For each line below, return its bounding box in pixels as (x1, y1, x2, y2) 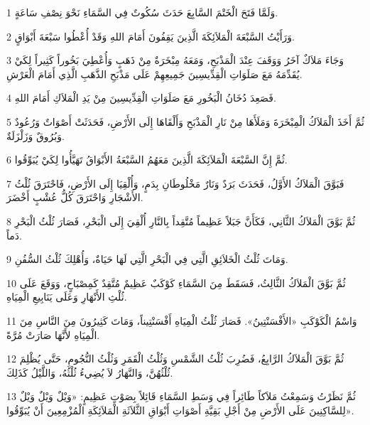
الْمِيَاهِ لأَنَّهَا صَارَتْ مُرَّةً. (6, 327, 100, 342)
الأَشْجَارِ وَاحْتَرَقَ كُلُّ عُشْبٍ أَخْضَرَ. (6, 190, 143, 205)
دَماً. (6, 227, 22, 242)
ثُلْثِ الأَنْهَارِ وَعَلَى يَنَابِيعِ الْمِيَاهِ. (6, 289, 127, 304)
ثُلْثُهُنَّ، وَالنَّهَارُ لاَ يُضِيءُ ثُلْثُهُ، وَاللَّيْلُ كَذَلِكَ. (6, 365, 173, 380)
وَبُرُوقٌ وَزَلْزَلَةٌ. (6, 128, 65, 143)
